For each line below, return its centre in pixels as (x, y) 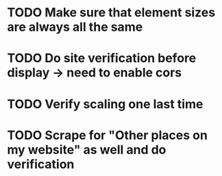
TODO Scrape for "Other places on (107, 135)
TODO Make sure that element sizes (111, 13)
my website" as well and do (87, 150)
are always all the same (75, 27)
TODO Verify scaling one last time (105, 104)
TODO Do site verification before (102, 58)
